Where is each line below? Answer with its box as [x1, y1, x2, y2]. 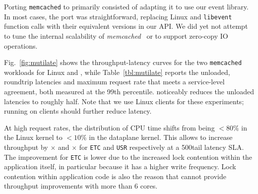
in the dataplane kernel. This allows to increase [89, 132, 233, 142]
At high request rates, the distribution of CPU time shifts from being [4, 122, 215, 132]
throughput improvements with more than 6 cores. [4, 181, 158, 191]
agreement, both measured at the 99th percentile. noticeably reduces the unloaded [4, 86, 254, 96]
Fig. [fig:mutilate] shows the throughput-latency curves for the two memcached [4, 57, 242, 67]
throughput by [4, 141, 48, 152]
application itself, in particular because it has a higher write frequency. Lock [4, 161, 236, 172]
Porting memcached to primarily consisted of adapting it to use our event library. [4, 1, 249, 11]
